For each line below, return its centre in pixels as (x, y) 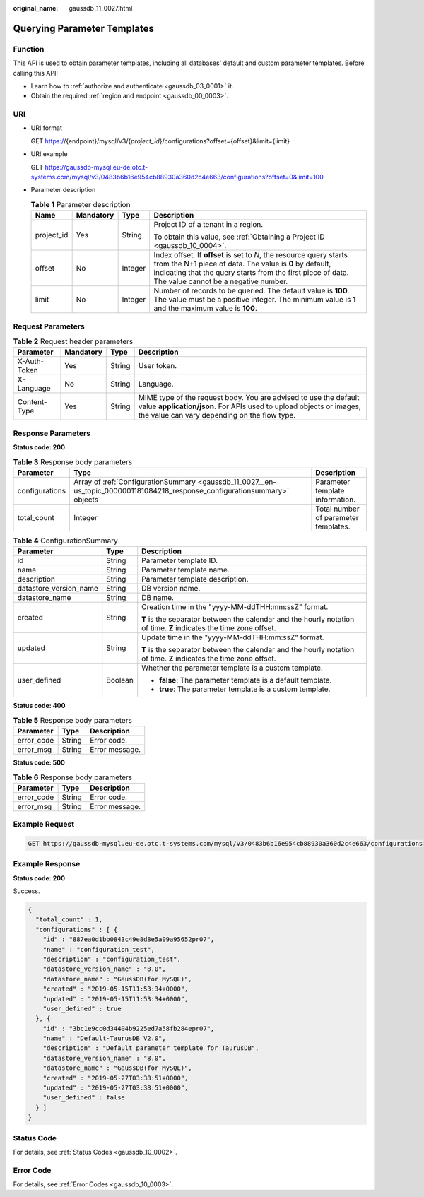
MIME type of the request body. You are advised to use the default (249, 398)
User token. (158, 366)
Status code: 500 (39, 762)
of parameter (337, 517)
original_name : (36, 8)
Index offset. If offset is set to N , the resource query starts (251, 255)
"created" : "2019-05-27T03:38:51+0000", (116, 1078)
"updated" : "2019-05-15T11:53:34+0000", (116, 999)
